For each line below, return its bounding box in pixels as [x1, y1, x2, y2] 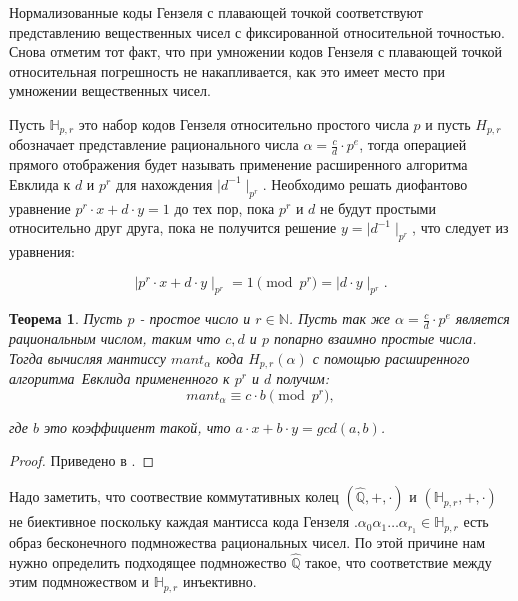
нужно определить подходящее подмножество [9, 551, 287, 572]
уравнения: [9, 241, 75, 262]
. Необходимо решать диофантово [262, 173, 468, 194]
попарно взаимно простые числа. [273, 328, 477, 349]
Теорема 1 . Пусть [9, 308, 123, 329]
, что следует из [412, 217, 509, 238]
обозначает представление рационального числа [9, 134, 299, 155]
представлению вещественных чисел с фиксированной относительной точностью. [9, 21, 505, 42]
